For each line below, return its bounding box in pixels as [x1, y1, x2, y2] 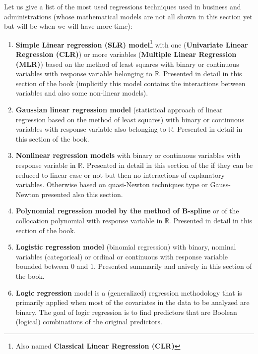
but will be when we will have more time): [4, 21, 132, 31]
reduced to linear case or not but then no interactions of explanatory [15, 169, 225, 180]
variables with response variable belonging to [15, 68, 152, 79]
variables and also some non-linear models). [15, 88, 148, 98]
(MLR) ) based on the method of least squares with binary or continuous [15, 58, 239, 69]
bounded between [15, 261, 69, 271]
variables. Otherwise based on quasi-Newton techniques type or [15, 179, 208, 190]
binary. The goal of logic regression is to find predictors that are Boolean [15, 306, 237, 317]
